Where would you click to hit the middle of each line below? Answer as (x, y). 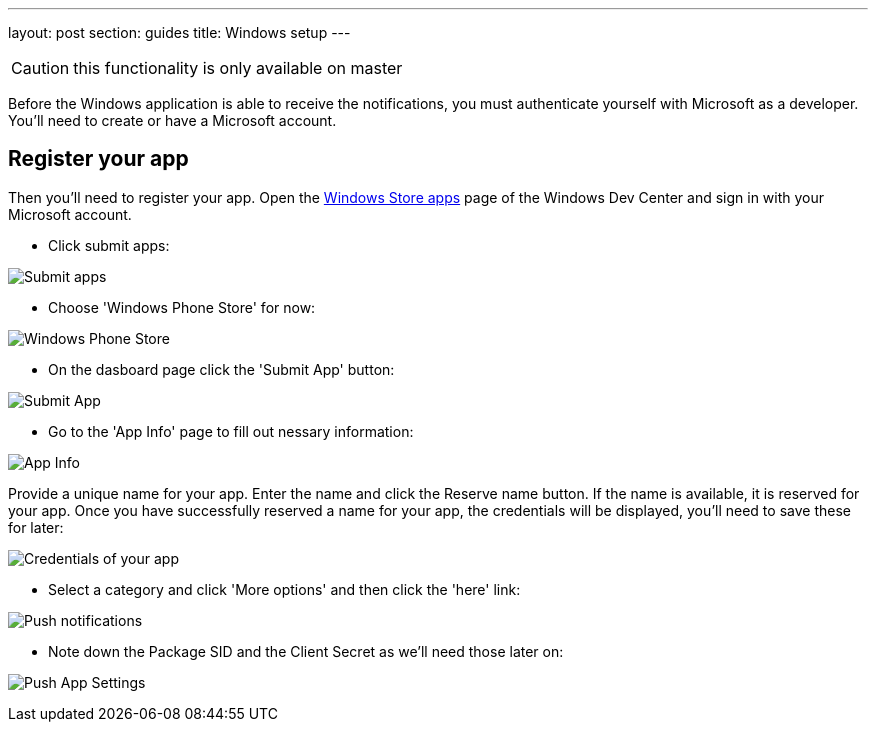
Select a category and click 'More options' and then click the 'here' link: (284, 589)
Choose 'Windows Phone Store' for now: (182, 307)
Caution (40, 68)
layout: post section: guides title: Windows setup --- (179, 32)
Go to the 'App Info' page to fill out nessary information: (231, 431)
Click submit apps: (109, 245)
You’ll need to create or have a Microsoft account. (172, 120)
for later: (36, 527)
